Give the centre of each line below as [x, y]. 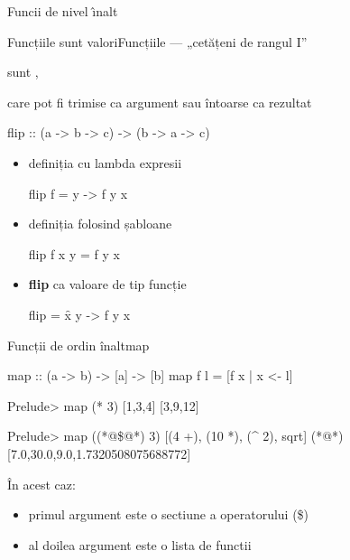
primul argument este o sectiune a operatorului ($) [169, 514]
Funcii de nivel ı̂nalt [63, 11]
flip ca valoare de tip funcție [107, 284]
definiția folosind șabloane [100, 224]
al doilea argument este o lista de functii [140, 544]
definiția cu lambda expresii [105, 162]
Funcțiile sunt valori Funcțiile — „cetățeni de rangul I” [157, 41]
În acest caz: [41, 484]
